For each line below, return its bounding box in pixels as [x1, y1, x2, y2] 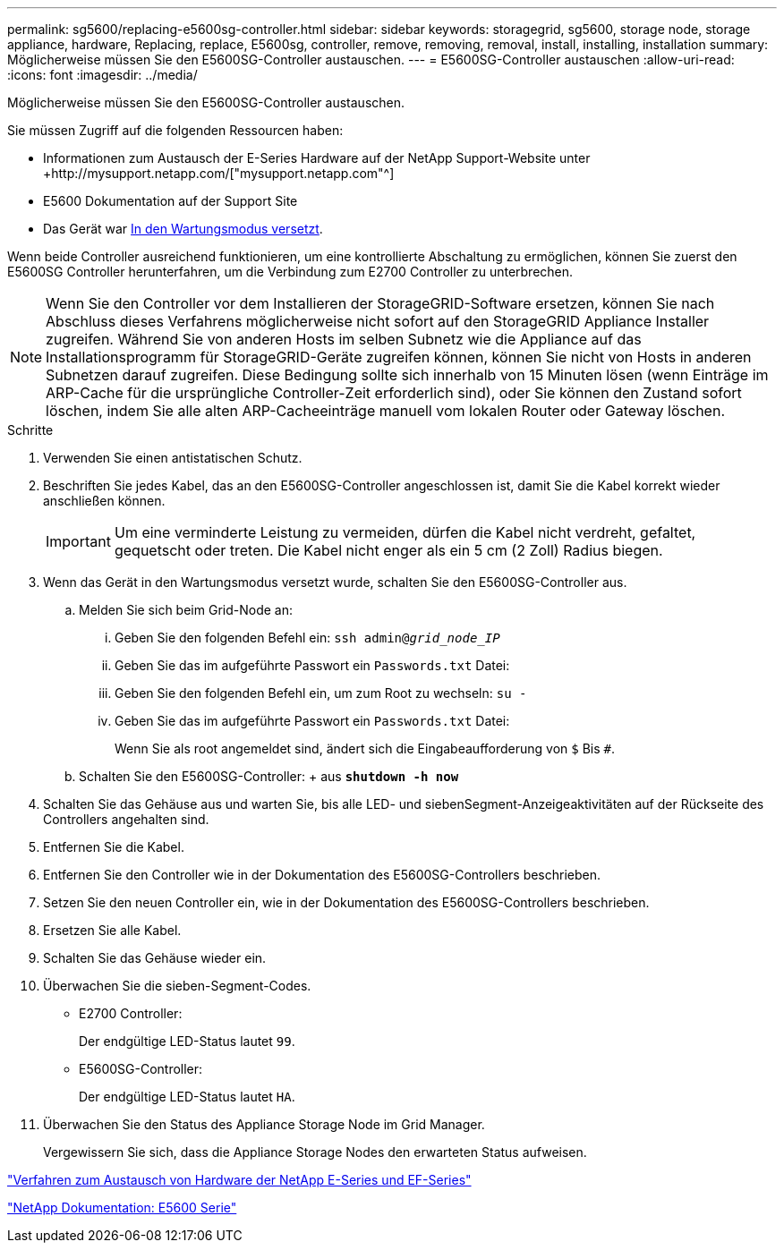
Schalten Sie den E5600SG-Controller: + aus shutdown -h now [79, 769, 459, 784]
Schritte [7, 422, 54, 438]
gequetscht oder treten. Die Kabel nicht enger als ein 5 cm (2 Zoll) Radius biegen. [114, 541, 663, 559]
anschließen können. [43, 493, 166, 508]
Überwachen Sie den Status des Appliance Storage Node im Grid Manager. [43, 1117, 485, 1132]
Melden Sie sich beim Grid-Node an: [79, 602, 293, 617]
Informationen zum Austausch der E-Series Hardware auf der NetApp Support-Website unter [43, 150, 591, 166]
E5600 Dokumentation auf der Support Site [43, 193, 298, 208]
